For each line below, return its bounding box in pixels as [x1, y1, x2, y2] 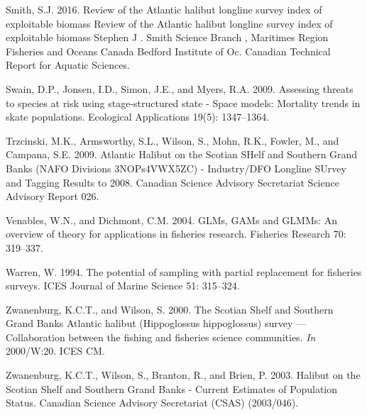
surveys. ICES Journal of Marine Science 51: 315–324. [6, 278, 240, 293]
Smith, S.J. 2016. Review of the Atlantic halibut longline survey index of [6, 2, 322, 16]
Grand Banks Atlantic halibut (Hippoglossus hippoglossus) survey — [6, 316, 306, 331]
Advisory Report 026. [6, 189, 99, 204]
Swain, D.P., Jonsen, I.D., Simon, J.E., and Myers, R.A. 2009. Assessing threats [6, 81, 354, 96]
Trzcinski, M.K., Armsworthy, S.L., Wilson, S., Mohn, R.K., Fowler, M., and [6, 133, 339, 148]
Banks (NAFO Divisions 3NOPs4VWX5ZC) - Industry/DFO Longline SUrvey [6, 160, 346, 175]
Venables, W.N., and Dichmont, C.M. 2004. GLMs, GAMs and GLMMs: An [6, 212, 338, 227]
